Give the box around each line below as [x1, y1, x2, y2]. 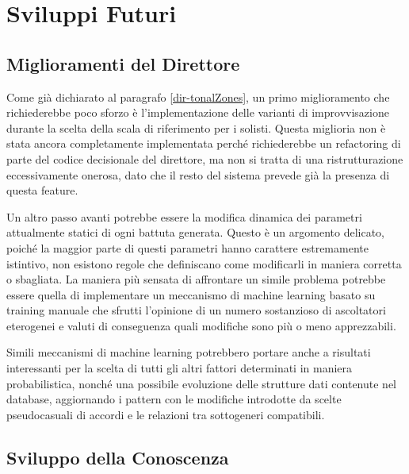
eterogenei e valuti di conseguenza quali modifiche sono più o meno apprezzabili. [6, 317, 396, 333]
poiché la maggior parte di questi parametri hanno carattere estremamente [6, 239, 369, 256]
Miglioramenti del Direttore [6, 51, 240, 75]
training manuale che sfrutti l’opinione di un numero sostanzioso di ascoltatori [6, 302, 386, 318]
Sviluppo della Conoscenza [6, 445, 229, 469]
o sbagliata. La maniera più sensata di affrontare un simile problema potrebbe [6, 271, 386, 287]
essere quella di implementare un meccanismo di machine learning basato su [6, 286, 376, 303]
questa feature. [6, 182, 78, 198]
